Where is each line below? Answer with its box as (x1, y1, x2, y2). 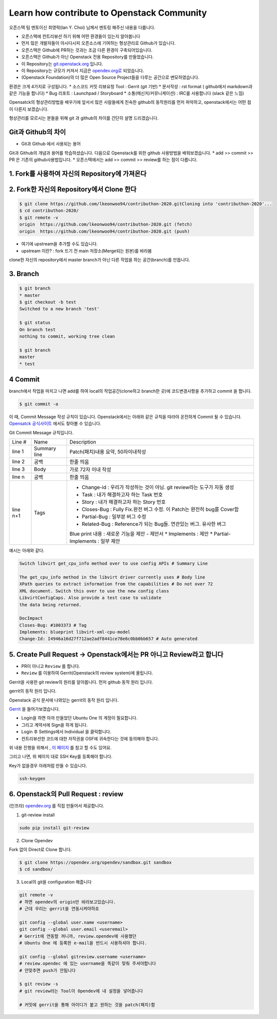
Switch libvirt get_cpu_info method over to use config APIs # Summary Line (19, 561, 208, 567)
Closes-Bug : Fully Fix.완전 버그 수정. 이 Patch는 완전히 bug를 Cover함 (81, 506, 239, 513)
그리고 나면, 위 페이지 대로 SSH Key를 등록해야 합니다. (9, 754, 113, 759)
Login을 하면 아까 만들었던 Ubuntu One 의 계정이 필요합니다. (21, 715, 138, 721)
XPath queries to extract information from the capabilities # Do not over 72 (19, 581, 213, 587)
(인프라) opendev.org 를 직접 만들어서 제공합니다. (9, 803, 105, 809)
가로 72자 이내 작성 (69, 466, 111, 473)
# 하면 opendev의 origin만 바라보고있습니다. (19, 899, 116, 904)
